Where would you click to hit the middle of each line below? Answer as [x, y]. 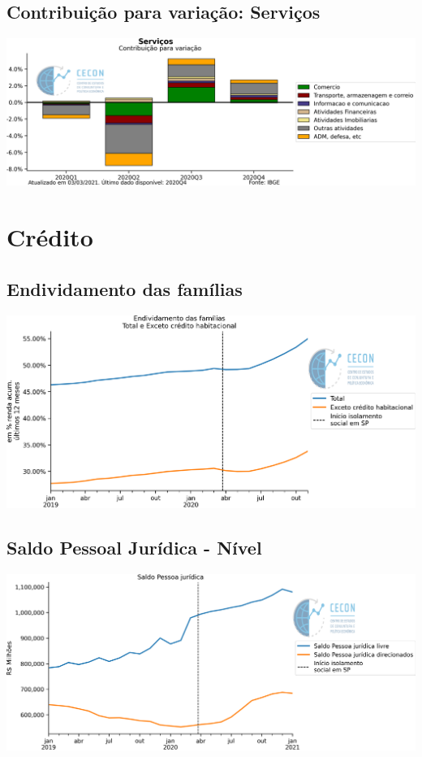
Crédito [50, 237]
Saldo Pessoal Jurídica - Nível [134, 548]
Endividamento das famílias [125, 288]
